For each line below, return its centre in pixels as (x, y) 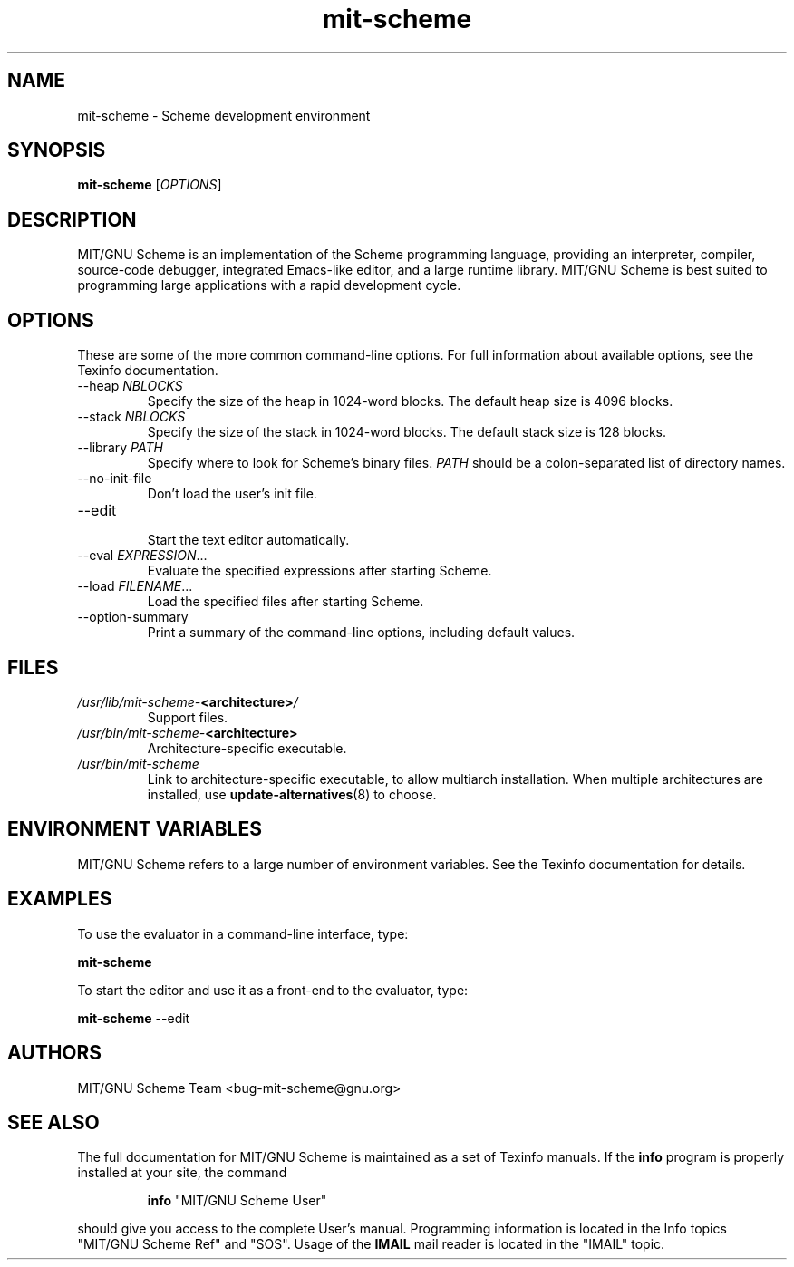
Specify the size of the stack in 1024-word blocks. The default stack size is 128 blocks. (407, 432)
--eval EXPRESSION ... (142, 556)
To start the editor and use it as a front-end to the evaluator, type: (273, 990)
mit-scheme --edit (134, 1018)
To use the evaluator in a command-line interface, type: (243, 933)
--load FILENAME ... (135, 586)
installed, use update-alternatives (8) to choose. (292, 794)
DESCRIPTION (72, 219)
